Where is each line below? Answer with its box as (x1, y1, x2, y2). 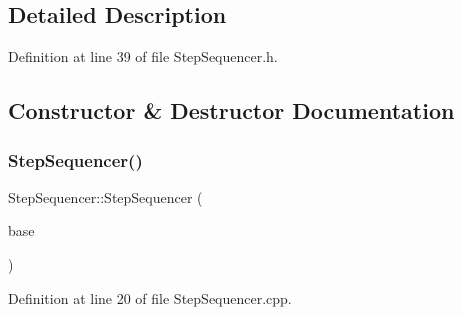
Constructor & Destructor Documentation (8, 95, 455, 126)
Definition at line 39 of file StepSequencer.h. (8, 46, 278, 67)
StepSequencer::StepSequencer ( (8, 186, 203, 207)
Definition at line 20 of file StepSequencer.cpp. (8, 287, 292, 308)
